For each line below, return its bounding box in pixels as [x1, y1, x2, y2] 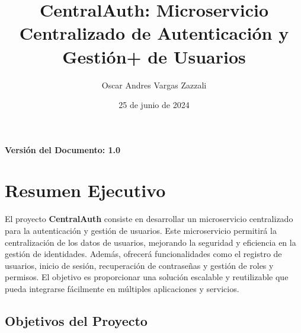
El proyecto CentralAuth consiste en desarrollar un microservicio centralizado [5, 213, 293, 225]
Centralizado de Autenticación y [19, 21, 289, 45]
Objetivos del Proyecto [5, 311, 148, 329]
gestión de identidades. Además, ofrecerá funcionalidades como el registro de [5, 248, 282, 260]
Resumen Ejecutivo [5, 178, 166, 202]
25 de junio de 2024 [119, 99, 190, 111]
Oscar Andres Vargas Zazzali [101, 78, 207, 91]
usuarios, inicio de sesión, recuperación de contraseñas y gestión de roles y [5, 259, 274, 271]
